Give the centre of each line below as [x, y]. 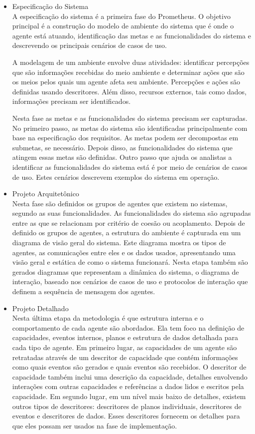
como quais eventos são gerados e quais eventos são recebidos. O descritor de [129, 367]
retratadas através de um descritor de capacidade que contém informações [125, 357]
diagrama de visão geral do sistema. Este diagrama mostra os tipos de [119, 242]
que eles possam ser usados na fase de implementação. [95, 425]
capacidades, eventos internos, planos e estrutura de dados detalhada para [125, 337]
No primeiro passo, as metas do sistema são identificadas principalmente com [130, 128]
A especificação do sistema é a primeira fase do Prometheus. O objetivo [121, 16]
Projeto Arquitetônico [46, 194]
